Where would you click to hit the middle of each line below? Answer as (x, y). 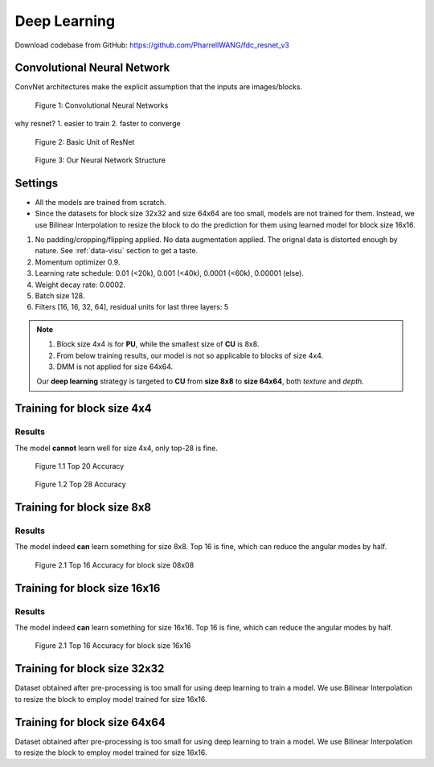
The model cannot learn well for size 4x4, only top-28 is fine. (117, 448)
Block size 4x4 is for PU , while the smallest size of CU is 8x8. (158, 344)
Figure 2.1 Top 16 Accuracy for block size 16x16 (113, 646)
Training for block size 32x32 (90, 669)
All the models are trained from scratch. (100, 202)
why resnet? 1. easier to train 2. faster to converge (98, 124)
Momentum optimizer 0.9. (78, 262)
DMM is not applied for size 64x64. (115, 367)
